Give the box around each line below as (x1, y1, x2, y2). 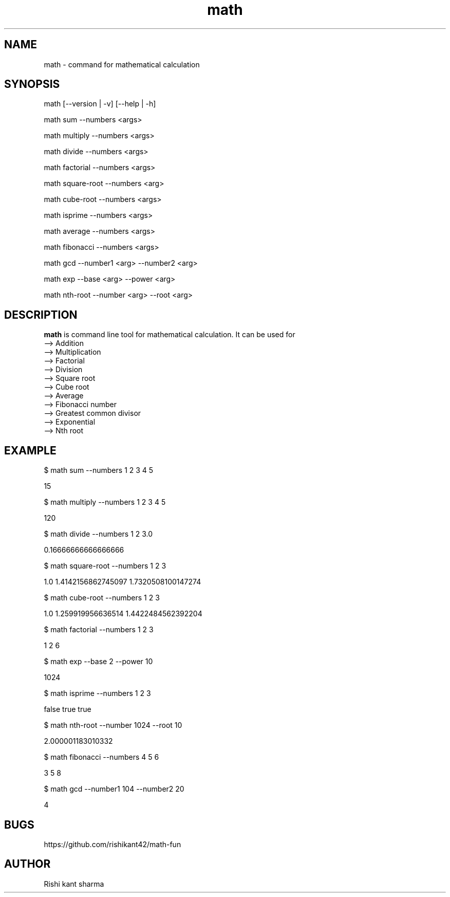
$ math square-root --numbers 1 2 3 (44, 561, 166, 571)
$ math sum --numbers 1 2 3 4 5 (44, 466, 154, 475)
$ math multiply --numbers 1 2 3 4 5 (44, 498, 166, 507)
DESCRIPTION (4, 308, 78, 321)
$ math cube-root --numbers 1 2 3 (44, 593, 160, 602)
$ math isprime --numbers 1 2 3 (44, 689, 151, 698)
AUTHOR (4, 857, 51, 871)
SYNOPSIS (4, 78, 60, 91)
